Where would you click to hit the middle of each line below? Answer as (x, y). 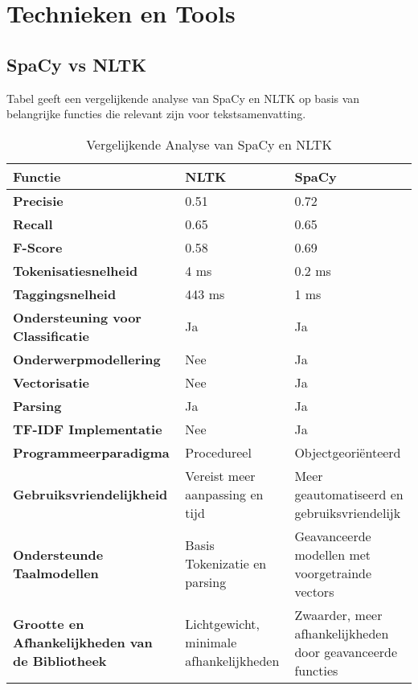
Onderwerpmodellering (87, 359)
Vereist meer (220, 475)
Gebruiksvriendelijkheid (90, 494)
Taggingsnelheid (65, 294)
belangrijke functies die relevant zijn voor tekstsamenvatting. (156, 114)
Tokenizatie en (226, 564)
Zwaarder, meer (338, 614)
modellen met (333, 554)
